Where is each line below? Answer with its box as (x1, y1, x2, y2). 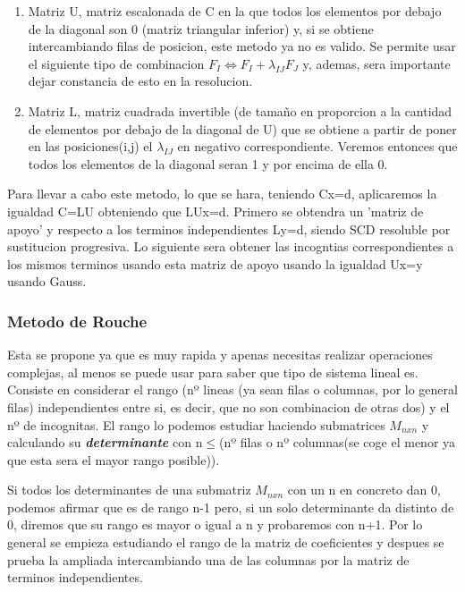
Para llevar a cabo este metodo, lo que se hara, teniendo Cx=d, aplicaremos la (7, 184, 437, 203)
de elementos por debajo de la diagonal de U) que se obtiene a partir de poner (28, 119, 457, 138)
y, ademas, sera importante (302, 54, 451, 72)
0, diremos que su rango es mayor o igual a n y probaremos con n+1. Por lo (7, 515, 423, 534)
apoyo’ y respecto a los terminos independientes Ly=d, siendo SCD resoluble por (7, 219, 451, 238)
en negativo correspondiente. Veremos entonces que (177, 137, 458, 156)
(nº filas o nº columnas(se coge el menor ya (219, 433, 456, 452)
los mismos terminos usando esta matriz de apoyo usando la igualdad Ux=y (7, 254, 423, 273)
